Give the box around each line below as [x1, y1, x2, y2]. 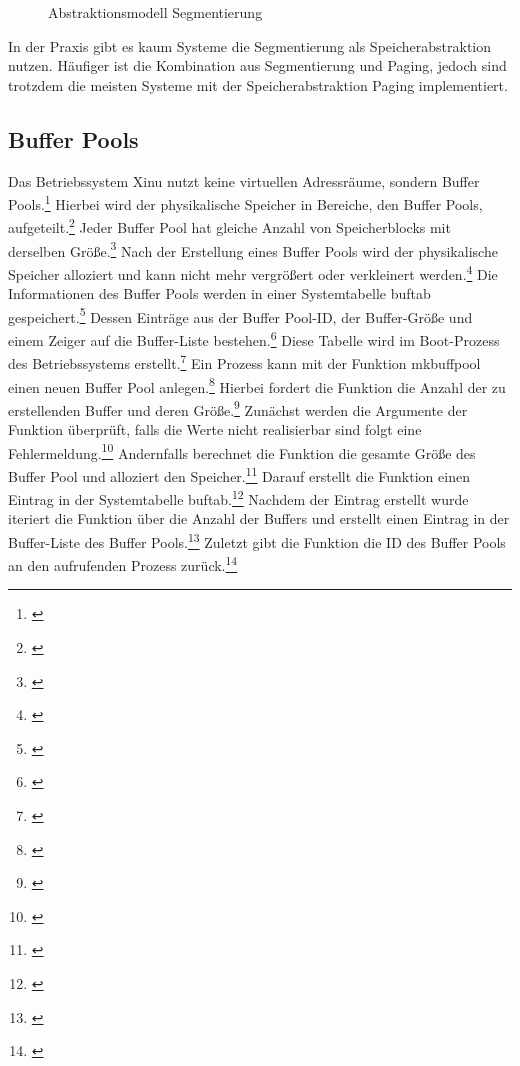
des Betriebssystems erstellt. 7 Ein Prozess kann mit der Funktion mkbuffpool [8, 350, 481, 373]
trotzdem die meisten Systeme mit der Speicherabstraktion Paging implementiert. [8, 74, 508, 95]
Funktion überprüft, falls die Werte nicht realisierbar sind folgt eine [8, 419, 422, 440]
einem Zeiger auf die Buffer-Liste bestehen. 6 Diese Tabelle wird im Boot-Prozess [8, 327, 500, 350]
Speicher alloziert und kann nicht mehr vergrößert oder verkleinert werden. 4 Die [8, 260, 498, 284]
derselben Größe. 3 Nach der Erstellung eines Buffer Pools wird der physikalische [8, 237, 498, 261]
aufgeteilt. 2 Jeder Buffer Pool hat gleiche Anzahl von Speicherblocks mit [8, 214, 451, 238]
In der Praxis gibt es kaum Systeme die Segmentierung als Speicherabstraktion [8, 35, 491, 56]
